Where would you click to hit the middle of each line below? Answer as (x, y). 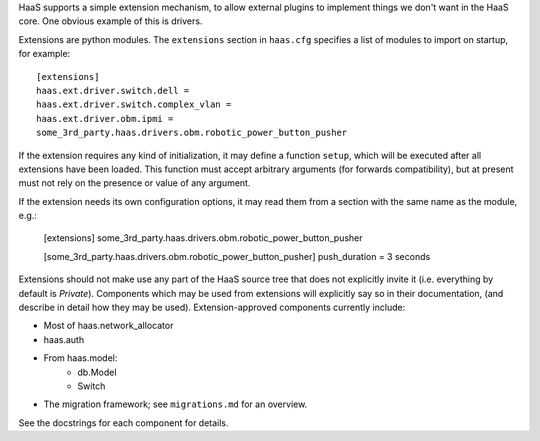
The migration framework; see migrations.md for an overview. (175, 404)
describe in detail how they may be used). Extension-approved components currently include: (212, 307)
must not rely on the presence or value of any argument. (134, 183)
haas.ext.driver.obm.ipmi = (105, 118)
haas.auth (64, 339)
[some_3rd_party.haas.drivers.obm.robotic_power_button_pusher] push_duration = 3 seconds (237, 256)
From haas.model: (80, 358)
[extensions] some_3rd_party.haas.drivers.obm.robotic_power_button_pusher (203, 238)
